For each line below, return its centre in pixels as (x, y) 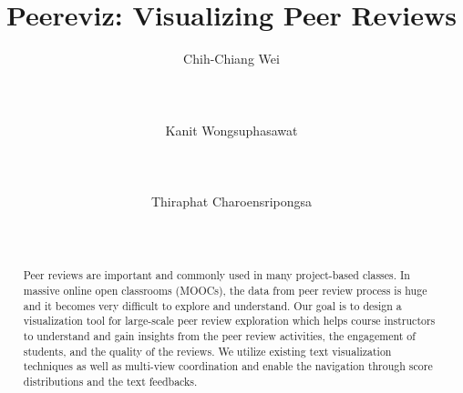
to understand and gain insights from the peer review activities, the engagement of (219, 336)
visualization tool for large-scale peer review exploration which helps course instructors (229, 321)
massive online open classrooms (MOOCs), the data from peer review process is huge (225, 291)
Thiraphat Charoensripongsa (231, 201)
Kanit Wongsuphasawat (231, 130)
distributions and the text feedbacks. (110, 382)
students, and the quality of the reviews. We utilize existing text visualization (207, 351)
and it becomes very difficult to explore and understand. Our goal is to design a (212, 305)
